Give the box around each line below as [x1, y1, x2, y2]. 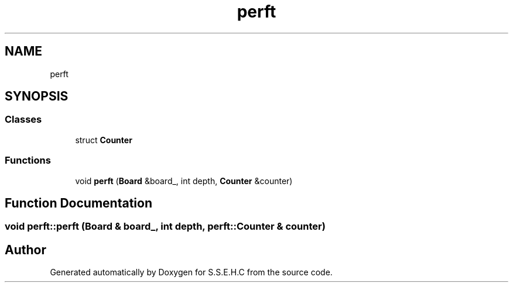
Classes [5, 113, 42, 126]
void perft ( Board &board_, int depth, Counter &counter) [75, 175, 293, 186]
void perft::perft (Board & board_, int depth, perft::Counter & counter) [5, 220, 326, 233]
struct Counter [75, 134, 132, 145]
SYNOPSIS [5, 89, 69, 104]
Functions [5, 154, 51, 167]
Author [5, 242, 46, 257]
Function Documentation [5, 195, 152, 210]
